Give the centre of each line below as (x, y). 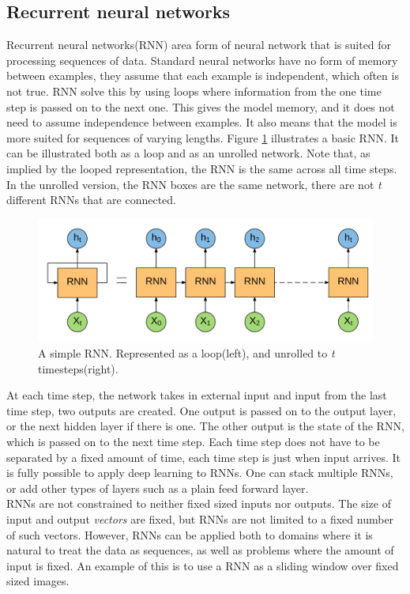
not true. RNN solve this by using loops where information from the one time (194, 91)
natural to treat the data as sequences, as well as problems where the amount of (200, 550)
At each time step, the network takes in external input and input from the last (197, 395)
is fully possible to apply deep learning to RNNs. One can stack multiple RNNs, (200, 473)
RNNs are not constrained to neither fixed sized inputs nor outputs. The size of (199, 503)
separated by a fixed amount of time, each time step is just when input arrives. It (204, 457)
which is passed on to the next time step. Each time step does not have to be (193, 441)
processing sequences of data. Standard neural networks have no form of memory (202, 60)
